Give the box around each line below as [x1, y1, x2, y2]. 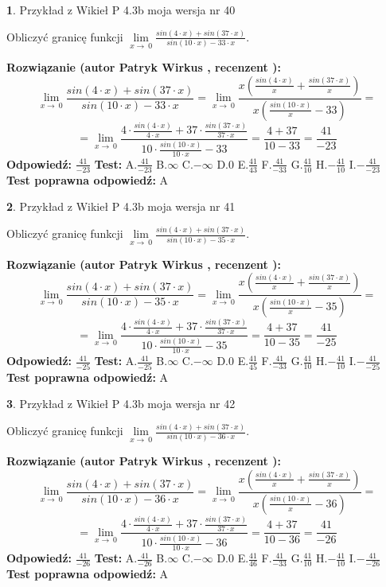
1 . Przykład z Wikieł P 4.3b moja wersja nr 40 [6, 2, 236, 17]
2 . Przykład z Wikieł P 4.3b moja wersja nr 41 [6, 198, 236, 215]
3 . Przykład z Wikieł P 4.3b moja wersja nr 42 [6, 395, 236, 412]
